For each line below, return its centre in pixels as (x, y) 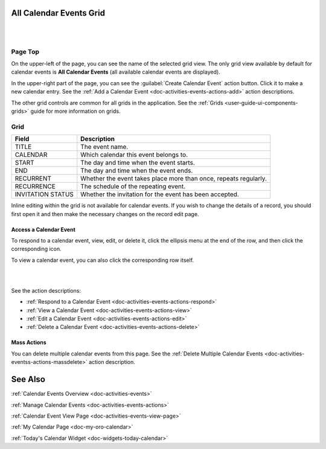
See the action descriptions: (46, 290)
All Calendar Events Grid (58, 13)
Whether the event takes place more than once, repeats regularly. (174, 179)
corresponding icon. (36, 249)
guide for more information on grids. (75, 111)
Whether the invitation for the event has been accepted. (160, 194)
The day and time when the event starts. (138, 163)
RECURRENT (33, 179)
